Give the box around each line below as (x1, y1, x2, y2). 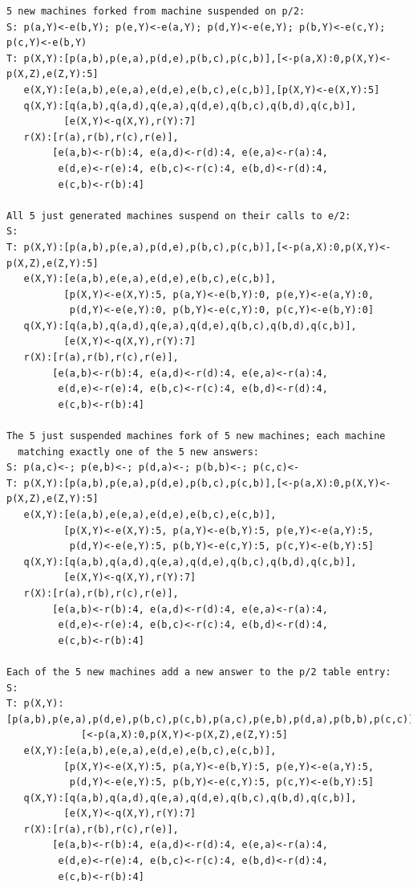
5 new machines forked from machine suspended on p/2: (6, 6, 306, 17)
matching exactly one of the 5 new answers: (18, 446, 259, 458)
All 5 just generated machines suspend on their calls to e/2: (6, 210, 351, 222)
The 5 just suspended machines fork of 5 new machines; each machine (6, 430, 386, 442)
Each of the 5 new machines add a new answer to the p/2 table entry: (6, 666, 391, 678)
